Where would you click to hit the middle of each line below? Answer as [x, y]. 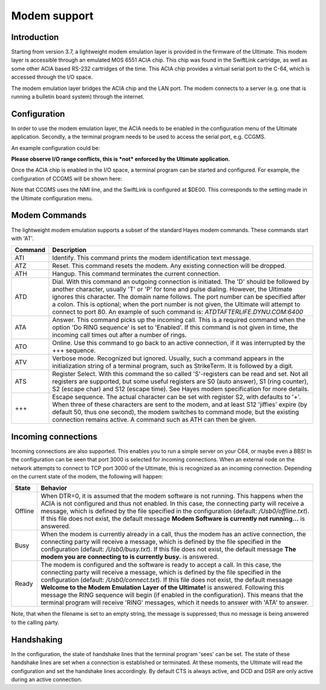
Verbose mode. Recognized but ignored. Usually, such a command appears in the [168, 359]
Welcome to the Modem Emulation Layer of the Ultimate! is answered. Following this [162, 588]
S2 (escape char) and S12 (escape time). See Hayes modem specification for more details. [181, 389]
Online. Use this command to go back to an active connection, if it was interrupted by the [179, 343]
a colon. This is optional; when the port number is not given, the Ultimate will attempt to [176, 304]
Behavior [54, 488]
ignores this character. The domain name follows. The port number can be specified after [179, 297]
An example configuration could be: [56, 148]
